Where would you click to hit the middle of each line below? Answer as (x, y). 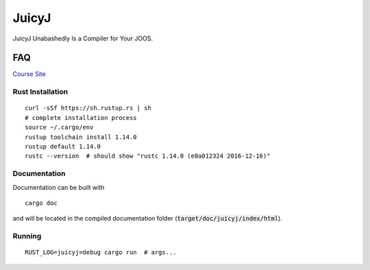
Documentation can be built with (59, 187)
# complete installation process (81, 118)
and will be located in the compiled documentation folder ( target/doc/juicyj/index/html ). (147, 219)
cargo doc (41, 203)
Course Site (29, 74)
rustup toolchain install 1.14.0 (81, 137)
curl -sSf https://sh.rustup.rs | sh (88, 108)
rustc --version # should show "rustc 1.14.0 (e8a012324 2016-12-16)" (148, 156)
